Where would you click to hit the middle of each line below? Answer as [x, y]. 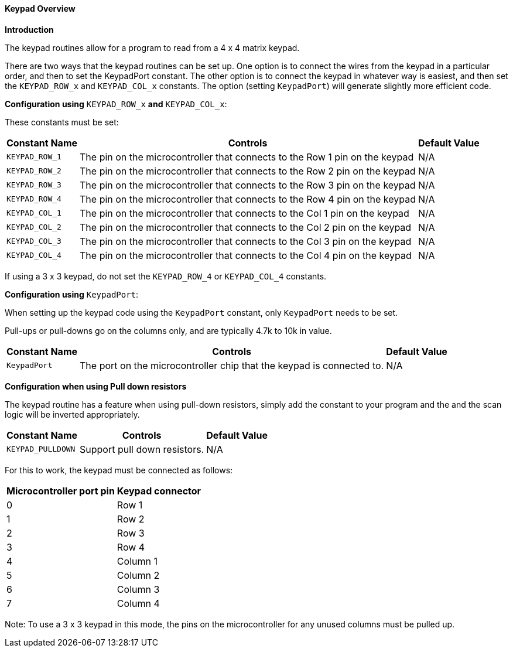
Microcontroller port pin [61, 491]
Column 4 [138, 603]
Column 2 [138, 575]
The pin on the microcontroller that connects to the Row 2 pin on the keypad [248, 171]
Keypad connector [159, 491]
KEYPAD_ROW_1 [34, 157]
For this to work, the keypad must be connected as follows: [119, 470]
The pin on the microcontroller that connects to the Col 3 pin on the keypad [246, 241]
